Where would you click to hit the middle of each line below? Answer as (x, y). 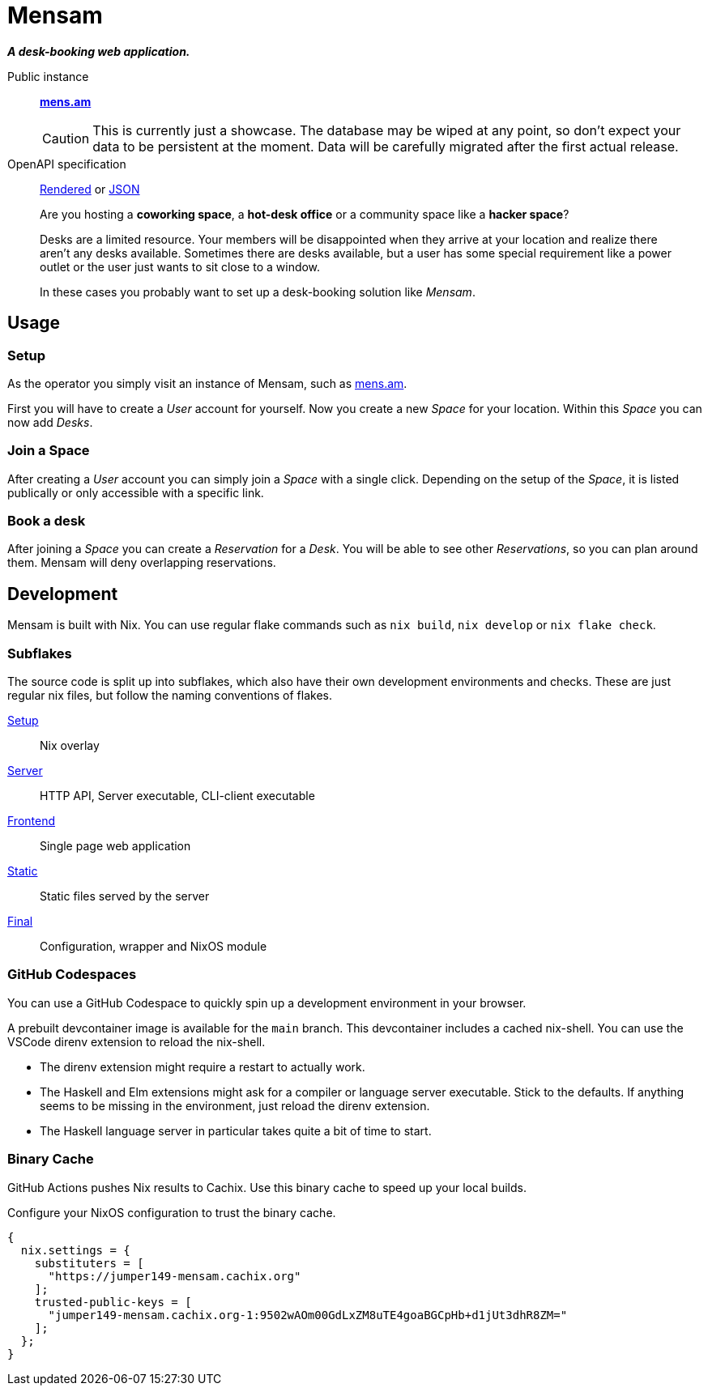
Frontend (32, 821)
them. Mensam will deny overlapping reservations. (142, 563)
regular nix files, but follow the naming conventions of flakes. (170, 696)
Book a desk (47, 521)
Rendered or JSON (90, 189)
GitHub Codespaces (72, 975)
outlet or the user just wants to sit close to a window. (180, 266)
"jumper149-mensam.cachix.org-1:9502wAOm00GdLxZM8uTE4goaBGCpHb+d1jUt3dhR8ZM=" (308, 1315)
